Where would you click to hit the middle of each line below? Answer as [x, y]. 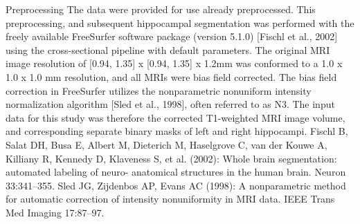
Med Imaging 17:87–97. [55, 212]
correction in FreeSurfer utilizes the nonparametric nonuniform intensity [159, 90]
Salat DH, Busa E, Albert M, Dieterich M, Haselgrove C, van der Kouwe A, [166, 144]
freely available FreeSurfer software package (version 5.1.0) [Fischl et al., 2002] [172, 36]
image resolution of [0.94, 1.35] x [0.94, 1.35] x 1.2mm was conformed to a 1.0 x [174, 63]
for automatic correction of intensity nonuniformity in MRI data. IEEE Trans [170, 199]
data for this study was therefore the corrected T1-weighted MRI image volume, [175, 117]
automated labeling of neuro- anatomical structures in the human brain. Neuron [176, 172]
